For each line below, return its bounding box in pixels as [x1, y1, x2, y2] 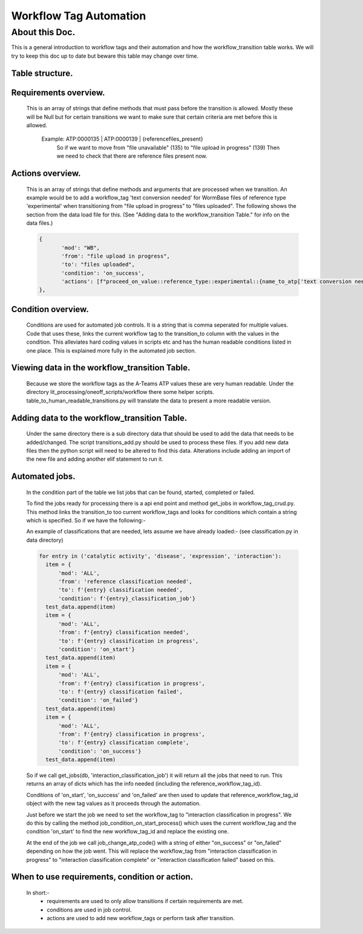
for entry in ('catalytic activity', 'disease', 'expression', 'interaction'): [39, 552, 282, 559]
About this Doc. [11, 27, 76, 38]
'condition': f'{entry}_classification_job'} [58, 595, 196, 602]
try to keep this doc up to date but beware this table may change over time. [11, 52, 199, 59]
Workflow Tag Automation [11, 9, 146, 22]
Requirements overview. [11, 87, 105, 98]
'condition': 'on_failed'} [58, 697, 139, 704]
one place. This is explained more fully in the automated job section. [26, 347, 197, 354]
